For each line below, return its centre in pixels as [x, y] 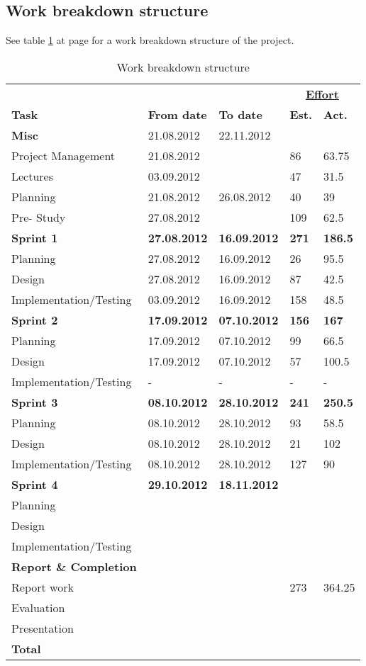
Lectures [33, 176]
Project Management [63, 155]
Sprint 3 [35, 402]
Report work [43, 587]
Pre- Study [39, 217]
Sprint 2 [35, 320]
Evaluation [38, 607]
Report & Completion [74, 566]
